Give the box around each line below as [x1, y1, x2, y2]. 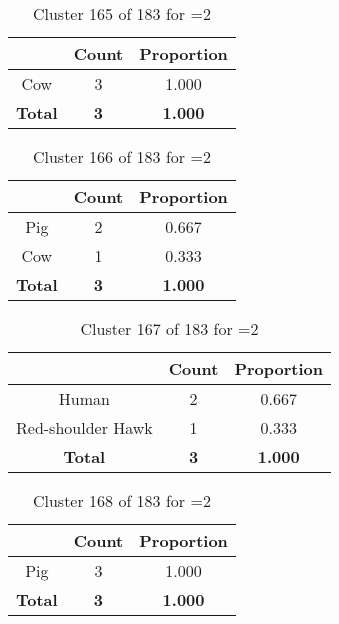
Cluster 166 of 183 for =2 [32, 145, 211, 168]
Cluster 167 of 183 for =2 [80, 317, 259, 340]
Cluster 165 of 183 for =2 [32, 2, 211, 25]
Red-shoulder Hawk [16, 416, 153, 439]
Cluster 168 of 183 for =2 [32, 489, 211, 512]
